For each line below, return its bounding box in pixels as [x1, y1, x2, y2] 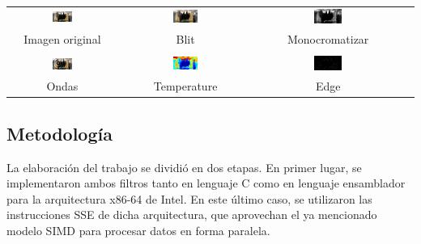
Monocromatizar [287, 30, 369, 47]
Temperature [153, 78, 218, 95]
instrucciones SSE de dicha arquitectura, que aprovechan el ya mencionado [6, 206, 377, 223]
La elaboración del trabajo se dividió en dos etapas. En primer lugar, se [6, 158, 362, 175]
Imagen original [23, 30, 101, 47]
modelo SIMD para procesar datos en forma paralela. [6, 221, 270, 238]
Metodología [6, 120, 113, 145]
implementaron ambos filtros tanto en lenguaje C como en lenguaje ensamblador [6, 175, 406, 191]
